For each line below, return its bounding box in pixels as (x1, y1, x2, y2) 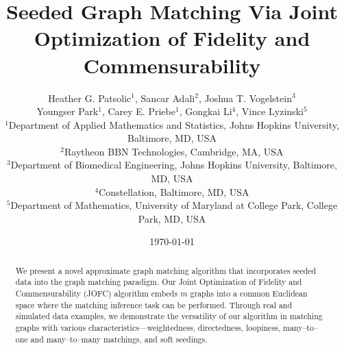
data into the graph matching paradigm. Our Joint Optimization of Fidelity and (15, 276, 302, 288)
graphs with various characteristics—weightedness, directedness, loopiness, (15, 322, 281, 334)
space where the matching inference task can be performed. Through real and (15, 299, 293, 310)
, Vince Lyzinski (236, 104, 304, 118)
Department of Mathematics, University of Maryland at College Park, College (10, 198, 338, 212)
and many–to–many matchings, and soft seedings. (30, 333, 208, 345)
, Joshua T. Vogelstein (198, 90, 292, 105)
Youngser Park (36, 104, 99, 118)
